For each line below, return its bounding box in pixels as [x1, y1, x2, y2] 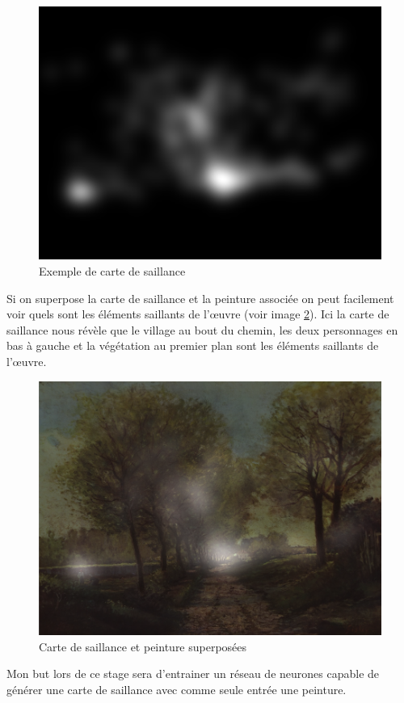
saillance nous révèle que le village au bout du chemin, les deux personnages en [6, 321, 398, 338]
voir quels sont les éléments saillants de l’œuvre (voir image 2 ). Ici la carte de [6, 305, 389, 322]
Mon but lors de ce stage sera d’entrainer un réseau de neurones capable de [6, 665, 380, 682]
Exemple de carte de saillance [39, 263, 186, 280]
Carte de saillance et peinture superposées [39, 638, 247, 655]
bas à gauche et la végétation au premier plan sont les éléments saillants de [6, 337, 379, 354]
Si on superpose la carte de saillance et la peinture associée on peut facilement [6, 289, 394, 306]
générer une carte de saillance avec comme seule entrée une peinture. [6, 680, 347, 697]
